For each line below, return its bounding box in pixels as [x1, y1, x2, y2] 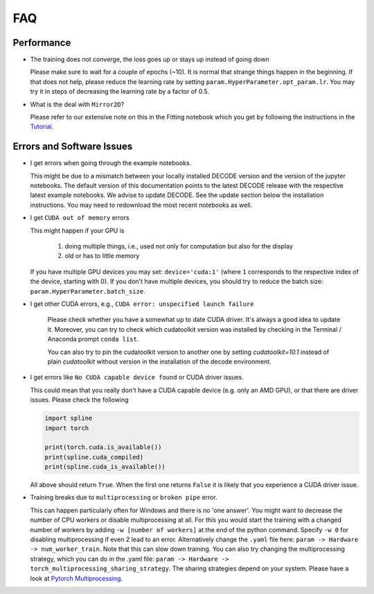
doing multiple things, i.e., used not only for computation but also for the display [64, 242, 294, 251]
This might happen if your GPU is [30, 226, 125, 235]
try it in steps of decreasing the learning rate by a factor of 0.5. [30, 87, 209, 96]
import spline [44, 414, 93, 423]
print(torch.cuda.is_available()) [44, 443, 162, 451]
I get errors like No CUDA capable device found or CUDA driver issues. [30, 373, 244, 382]
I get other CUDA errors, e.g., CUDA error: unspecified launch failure [30, 300, 254, 308]
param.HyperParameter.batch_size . [30, 287, 145, 295]
